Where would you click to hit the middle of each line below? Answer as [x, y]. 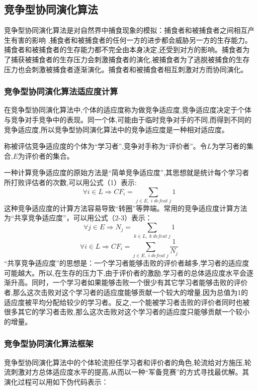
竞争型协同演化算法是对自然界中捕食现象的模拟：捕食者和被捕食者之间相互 [126, 30]
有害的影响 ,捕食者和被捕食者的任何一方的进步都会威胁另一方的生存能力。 [131, 40]
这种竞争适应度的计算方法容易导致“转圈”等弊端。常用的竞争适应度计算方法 [126, 208]
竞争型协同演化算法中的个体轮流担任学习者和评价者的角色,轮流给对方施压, [124, 362]
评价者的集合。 [49, 155]
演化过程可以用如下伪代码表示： [56, 381]
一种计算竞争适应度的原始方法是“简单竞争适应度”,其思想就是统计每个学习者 [127, 172]
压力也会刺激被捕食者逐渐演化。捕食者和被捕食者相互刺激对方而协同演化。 [126, 69]
